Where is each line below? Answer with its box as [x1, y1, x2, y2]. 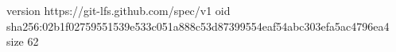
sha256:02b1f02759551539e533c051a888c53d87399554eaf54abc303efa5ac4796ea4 [6, 17, 390, 34]
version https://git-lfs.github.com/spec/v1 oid [6, 2, 231, 18]
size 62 [6, 33, 39, 50]
